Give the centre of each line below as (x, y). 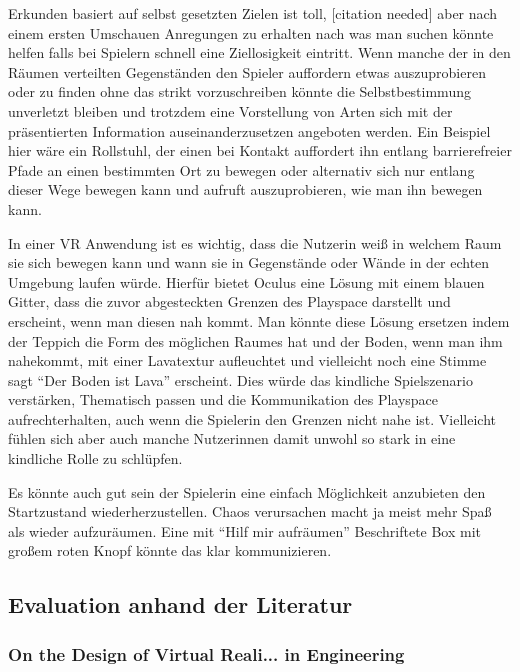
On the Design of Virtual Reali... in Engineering (206, 653)
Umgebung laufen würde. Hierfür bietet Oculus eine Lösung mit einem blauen (246, 281)
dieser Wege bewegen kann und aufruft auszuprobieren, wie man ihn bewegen (245, 189)
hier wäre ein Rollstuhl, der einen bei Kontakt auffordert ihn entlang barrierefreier (260, 150)
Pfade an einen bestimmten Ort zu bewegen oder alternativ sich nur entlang (241, 169)
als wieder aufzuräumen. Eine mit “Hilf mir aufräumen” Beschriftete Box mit (245, 530)
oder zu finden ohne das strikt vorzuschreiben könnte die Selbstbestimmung (239, 91)
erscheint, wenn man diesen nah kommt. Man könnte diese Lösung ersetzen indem (259, 320)
